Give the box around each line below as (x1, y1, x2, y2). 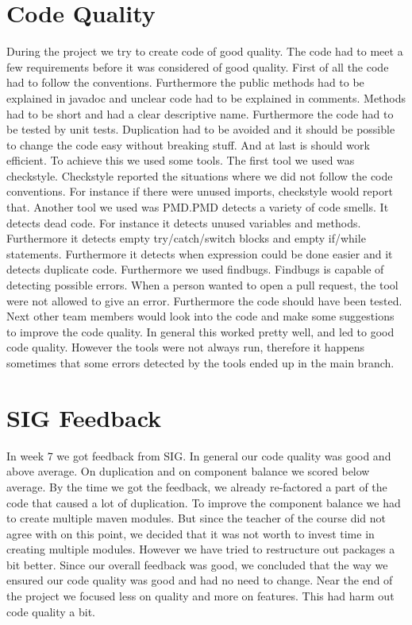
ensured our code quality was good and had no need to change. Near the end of (6, 572, 393, 588)
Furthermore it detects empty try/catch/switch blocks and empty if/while (6, 230, 366, 247)
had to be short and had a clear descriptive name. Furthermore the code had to (6, 105, 394, 122)
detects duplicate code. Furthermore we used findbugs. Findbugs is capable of (6, 261, 384, 278)
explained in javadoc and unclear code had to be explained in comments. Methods (6, 89, 406, 106)
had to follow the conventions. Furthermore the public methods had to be (6, 74, 364, 91)
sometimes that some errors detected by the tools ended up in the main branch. (6, 355, 395, 371)
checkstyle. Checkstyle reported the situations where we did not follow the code (6, 167, 393, 184)
